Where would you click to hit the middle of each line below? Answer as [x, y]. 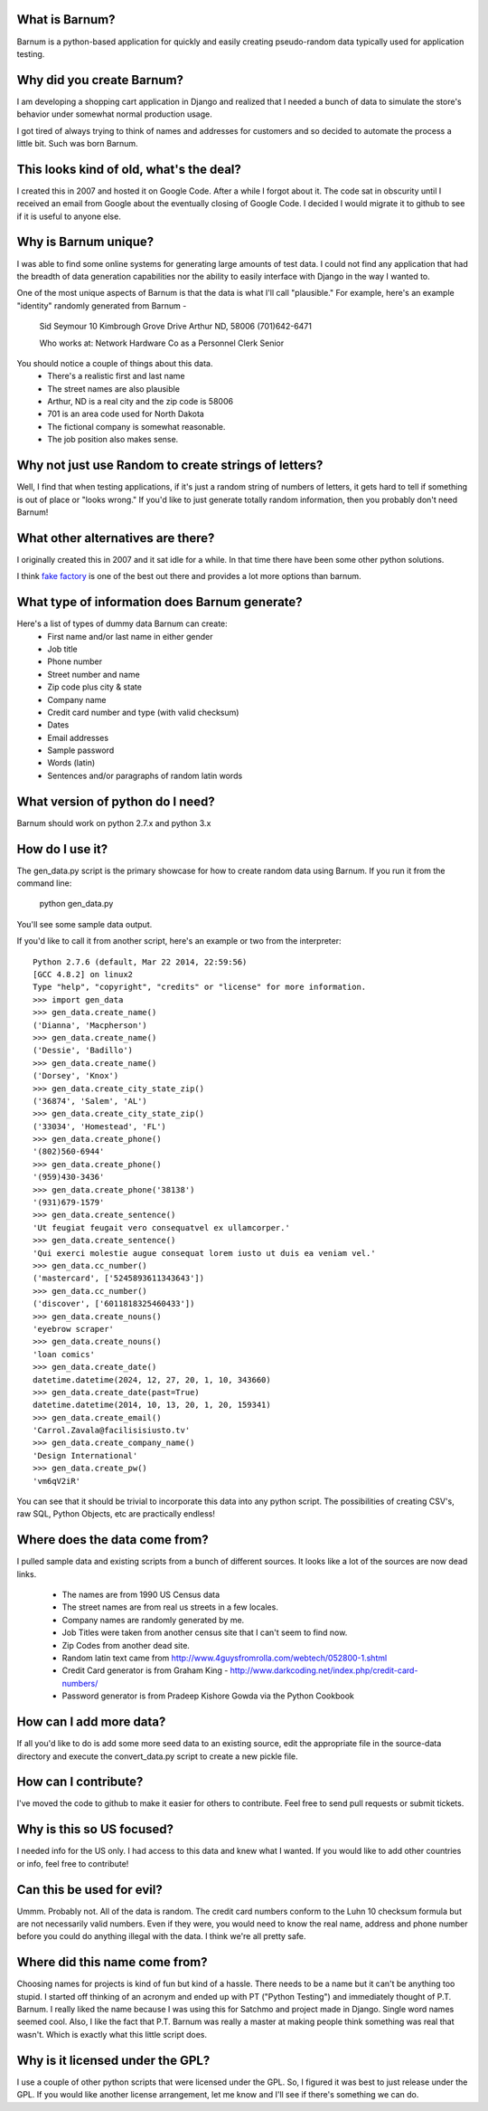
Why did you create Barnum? [100, 80]
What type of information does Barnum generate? [160, 602]
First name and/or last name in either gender [130, 636]
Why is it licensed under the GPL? [113, 2060]
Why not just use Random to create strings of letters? [170, 466]
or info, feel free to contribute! [73, 1863]
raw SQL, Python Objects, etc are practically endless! [116, 1514]
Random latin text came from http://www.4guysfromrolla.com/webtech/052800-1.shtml [225, 1658]
